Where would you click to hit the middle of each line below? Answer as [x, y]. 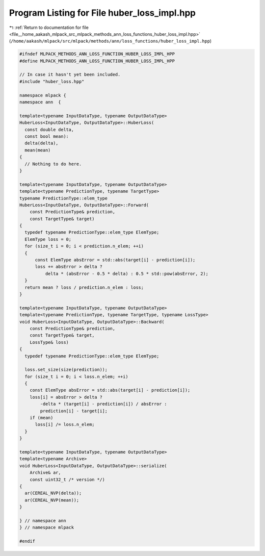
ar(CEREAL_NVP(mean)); [52, 500]
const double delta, [49, 129]
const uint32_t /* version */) [67, 480]
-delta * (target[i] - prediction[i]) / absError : [104, 404]
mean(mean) [38, 150]
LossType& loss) [49, 342]
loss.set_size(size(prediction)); [66, 370]
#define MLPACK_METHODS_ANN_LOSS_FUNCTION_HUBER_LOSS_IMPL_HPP [97, 61]
